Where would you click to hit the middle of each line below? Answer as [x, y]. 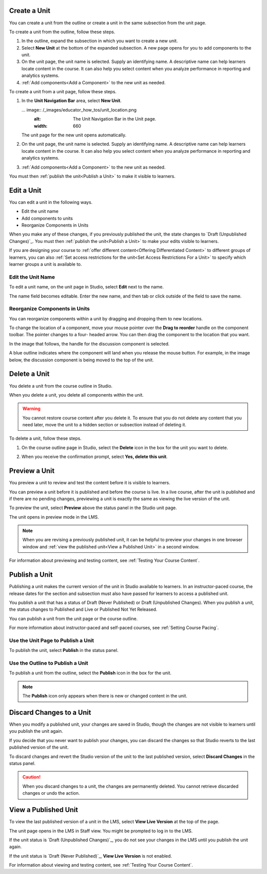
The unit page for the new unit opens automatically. [74, 135]
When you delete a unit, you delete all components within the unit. [76, 395]
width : [41, 126]
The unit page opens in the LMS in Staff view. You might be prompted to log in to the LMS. [101, 831]
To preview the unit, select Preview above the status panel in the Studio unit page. [93, 508]
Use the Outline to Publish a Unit [49, 663]
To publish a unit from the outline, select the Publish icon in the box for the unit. [90, 673]
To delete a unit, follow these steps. [45, 438]
